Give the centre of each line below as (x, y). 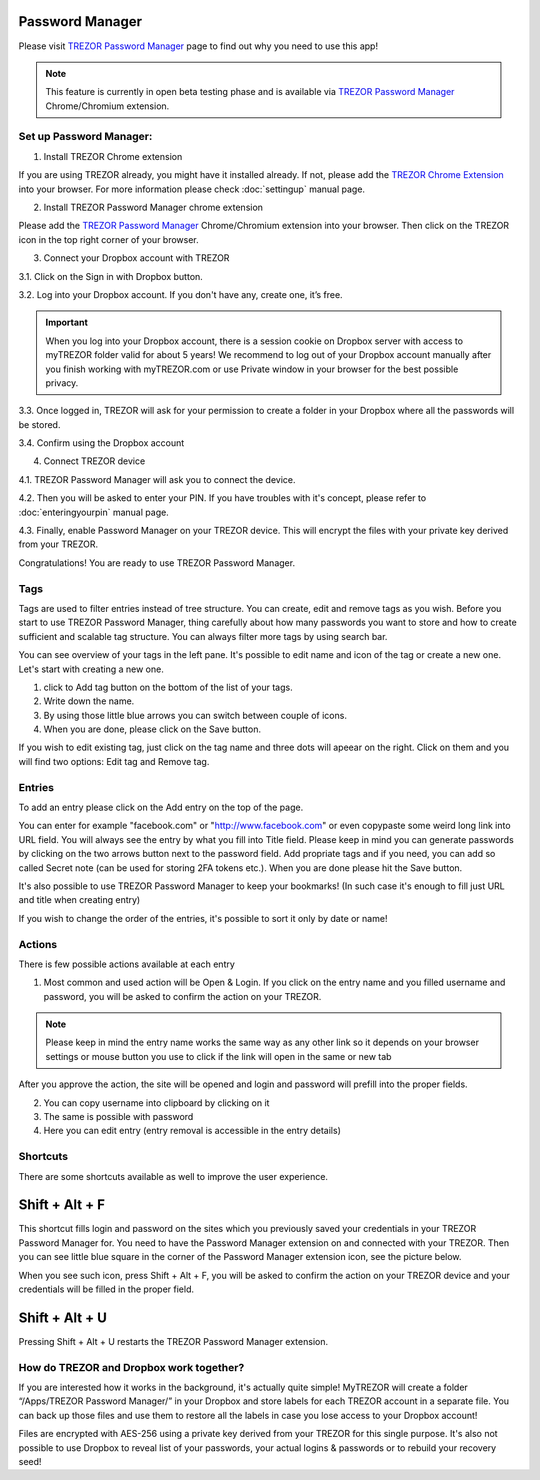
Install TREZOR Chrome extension (113, 156)
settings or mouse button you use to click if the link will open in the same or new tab (218, 1056)
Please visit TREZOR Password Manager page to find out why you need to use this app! (198, 46)
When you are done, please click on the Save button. (152, 729)
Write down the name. (89, 701)
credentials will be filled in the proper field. (106, 1289)
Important (67, 322)
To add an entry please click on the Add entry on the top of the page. (161, 807)
